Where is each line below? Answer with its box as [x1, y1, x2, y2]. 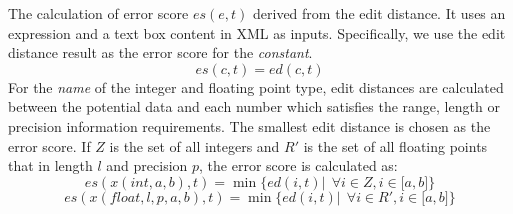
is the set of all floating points [303, 135, 488, 156]
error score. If [8, 135, 91, 156]
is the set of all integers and [109, 135, 280, 156]
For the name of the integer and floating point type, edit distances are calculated [8, 76, 504, 97]
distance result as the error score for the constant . [8, 42, 313, 63]
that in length [8, 155, 93, 176]
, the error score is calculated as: [199, 155, 398, 176]
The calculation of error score [8, 3, 189, 23]
